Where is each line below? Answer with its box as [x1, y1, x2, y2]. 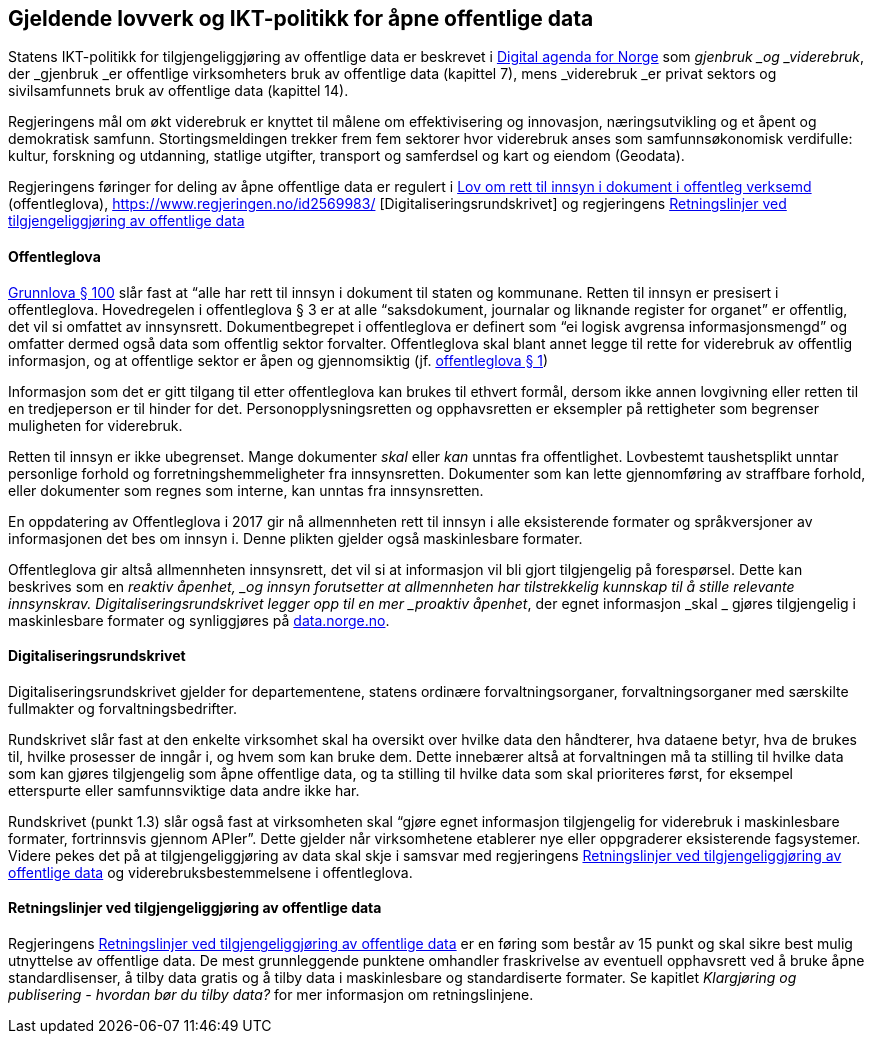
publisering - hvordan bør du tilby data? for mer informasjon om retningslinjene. [8, 986, 534, 1004]
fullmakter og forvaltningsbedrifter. [8, 699, 238, 717]
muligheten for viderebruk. [8, 416, 183, 434]
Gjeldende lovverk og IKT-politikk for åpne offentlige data [8, 6, 594, 31]
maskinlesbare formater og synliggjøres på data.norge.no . [8, 611, 390, 629]
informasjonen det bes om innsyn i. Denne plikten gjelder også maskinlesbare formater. [8, 529, 583, 547]
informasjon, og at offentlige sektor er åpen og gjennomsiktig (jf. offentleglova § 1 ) [8, 351, 549, 369]
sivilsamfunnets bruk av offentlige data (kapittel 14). [8, 82, 349, 100]
